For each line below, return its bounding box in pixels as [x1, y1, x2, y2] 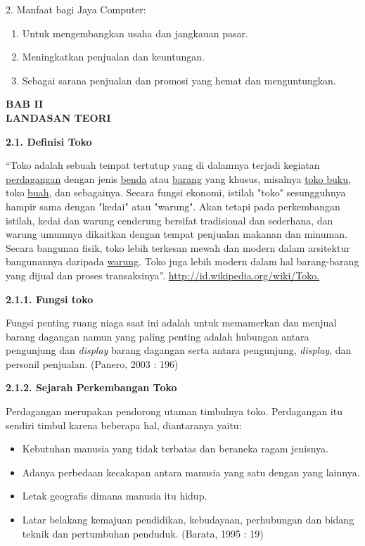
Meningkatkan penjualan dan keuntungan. [22, 49, 205, 64]
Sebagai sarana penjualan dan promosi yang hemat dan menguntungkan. [22, 72, 336, 87]
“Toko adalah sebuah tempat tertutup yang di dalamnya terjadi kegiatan [6, 158, 320, 172]
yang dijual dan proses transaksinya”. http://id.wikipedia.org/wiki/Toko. [6, 267, 320, 282]
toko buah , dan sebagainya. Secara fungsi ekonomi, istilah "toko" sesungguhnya [6, 185, 346, 200]
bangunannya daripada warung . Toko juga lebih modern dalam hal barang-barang [6, 254, 359, 269]
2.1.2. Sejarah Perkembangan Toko [6, 380, 177, 395]
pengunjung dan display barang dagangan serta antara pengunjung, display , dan [6, 343, 352, 357]
